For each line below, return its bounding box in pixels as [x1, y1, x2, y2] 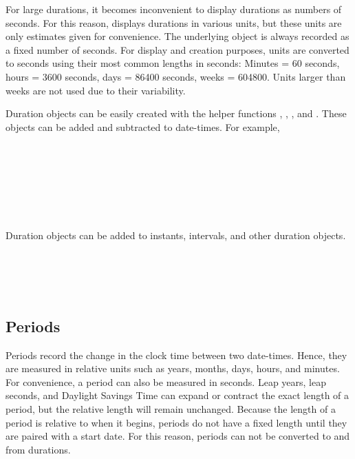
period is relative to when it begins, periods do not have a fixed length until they [6, 415, 347, 429]
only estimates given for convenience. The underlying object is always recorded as [6, 29, 349, 43]
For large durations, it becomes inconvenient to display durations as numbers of [6, 2, 342, 16]
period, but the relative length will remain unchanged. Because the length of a [6, 402, 336, 416]
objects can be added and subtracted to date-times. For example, [6, 119, 280, 134]
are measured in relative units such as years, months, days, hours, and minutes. [6, 361, 340, 376]
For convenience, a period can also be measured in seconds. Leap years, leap [6, 374, 327, 389]
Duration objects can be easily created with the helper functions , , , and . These [6, 106, 347, 121]
